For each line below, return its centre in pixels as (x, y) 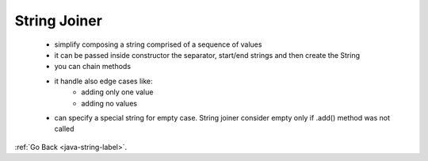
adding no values (109, 103)
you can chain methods (92, 67)
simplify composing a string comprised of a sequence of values (158, 44)
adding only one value (117, 92)
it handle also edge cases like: (103, 81)
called (64, 129)
